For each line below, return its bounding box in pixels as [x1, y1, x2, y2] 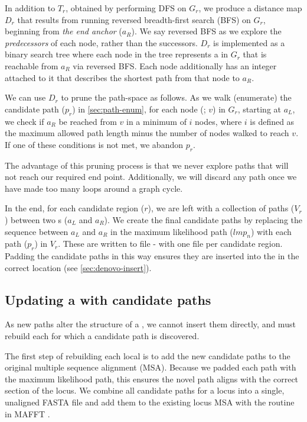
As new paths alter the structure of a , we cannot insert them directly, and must [5, 318, 296, 330]
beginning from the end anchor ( [5, 25, 122, 37]
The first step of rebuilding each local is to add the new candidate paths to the [5, 349, 290, 362]
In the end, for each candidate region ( [5, 202, 145, 214]
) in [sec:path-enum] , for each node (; [72, 102, 206, 115]
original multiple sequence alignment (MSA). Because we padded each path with [5, 361, 296, 373]
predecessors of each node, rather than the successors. [5, 36, 198, 49]
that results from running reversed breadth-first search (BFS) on [17, 13, 251, 25]
